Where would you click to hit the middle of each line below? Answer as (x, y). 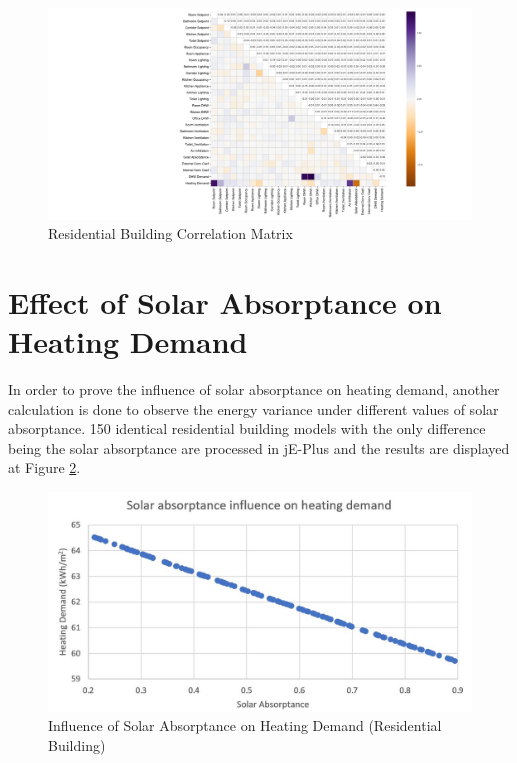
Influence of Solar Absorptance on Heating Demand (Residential (245, 725)
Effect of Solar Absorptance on (225, 301)
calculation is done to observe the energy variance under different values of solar (253, 408)
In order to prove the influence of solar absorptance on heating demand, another (254, 389)
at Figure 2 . (44, 467)
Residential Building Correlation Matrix (170, 233)
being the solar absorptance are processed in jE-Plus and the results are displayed (259, 447)
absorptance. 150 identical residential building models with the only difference (247, 428)
